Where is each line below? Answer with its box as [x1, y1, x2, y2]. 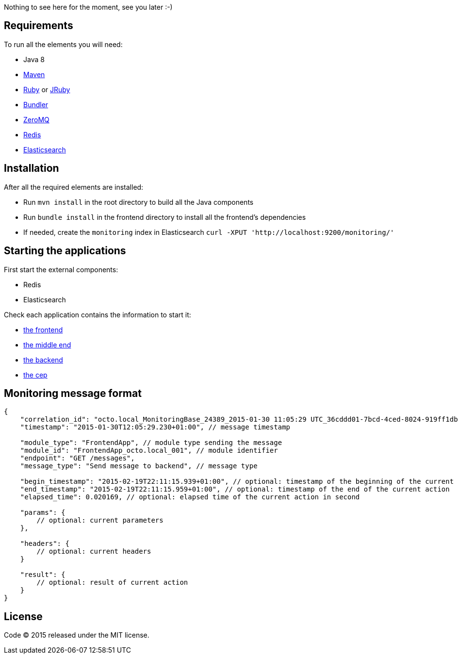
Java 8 [23, 55, 45, 64]
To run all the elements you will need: [4, 40, 123, 49]
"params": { [20, 509, 65, 517]
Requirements [4, 19, 73, 32]
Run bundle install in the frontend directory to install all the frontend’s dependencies [23, 213, 306, 221]
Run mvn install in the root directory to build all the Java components [23, 197, 254, 206]
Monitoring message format [4, 387, 142, 399]
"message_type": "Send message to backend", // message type [20, 462, 258, 470]
